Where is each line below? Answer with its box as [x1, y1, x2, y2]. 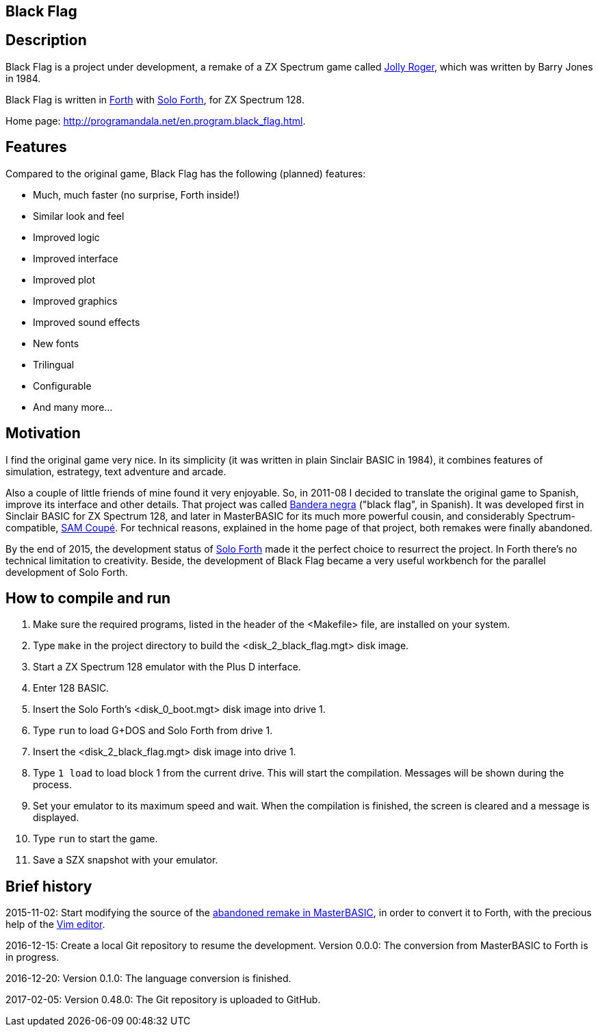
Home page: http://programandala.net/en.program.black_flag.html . [5, 114, 306, 127]
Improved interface [33, 252, 118, 264]
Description [5, 32, 87, 49]
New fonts [33, 337, 79, 349]
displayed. [33, 811, 79, 824]
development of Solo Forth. [5, 566, 128, 578]
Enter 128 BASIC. [33, 682, 109, 694]
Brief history [5, 877, 92, 895]
